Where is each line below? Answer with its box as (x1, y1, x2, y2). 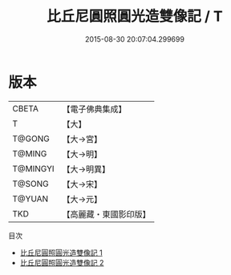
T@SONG (12, 178, 50, 189)
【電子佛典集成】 (62, 103, 127, 115)
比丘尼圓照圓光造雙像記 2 (19, 257, 104, 267)
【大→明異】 (62, 164, 111, 175)
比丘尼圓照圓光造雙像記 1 (19, 248, 103, 257)
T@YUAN (12, 193, 49, 204)
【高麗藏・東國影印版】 (62, 208, 151, 220)
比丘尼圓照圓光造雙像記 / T (47, 7, 223, 26)
